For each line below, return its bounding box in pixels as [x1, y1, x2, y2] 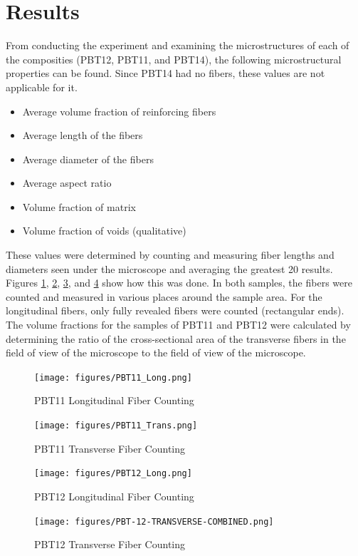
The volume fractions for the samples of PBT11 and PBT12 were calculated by [6, 317, 351, 332]
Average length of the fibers [22, 128, 143, 143]
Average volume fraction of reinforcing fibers [22, 103, 216, 118]
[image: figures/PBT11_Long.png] [34, 372, 192, 383]
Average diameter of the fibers [22, 151, 154, 166]
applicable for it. [6, 79, 78, 94]
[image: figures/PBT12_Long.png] [34, 468, 192, 479]
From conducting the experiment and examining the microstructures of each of [6, 38, 349, 53]
